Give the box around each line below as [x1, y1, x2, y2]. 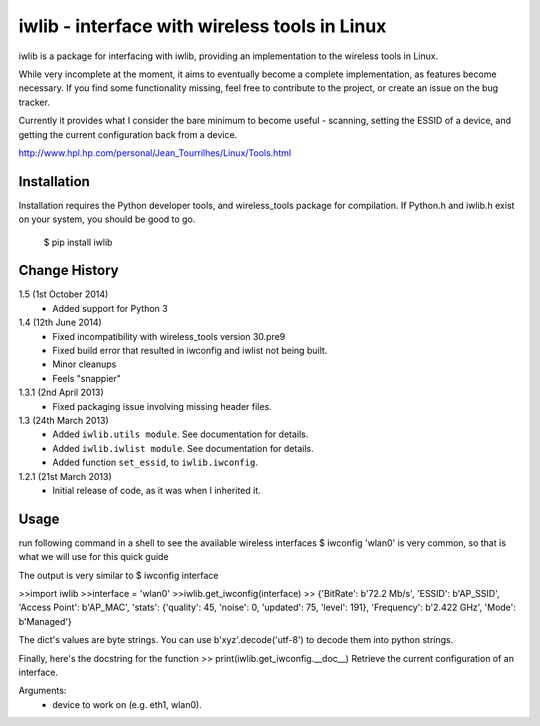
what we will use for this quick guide [18, 551, 169, 563]
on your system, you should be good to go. [18, 213, 196, 225]
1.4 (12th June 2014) [18, 316, 102, 329]
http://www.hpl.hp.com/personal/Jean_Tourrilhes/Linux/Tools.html [18, 146, 292, 159]
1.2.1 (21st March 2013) [18, 470, 112, 482]
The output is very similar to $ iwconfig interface [18, 569, 219, 581]
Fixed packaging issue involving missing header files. [52, 400, 272, 412]
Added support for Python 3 [52, 302, 169, 314]
